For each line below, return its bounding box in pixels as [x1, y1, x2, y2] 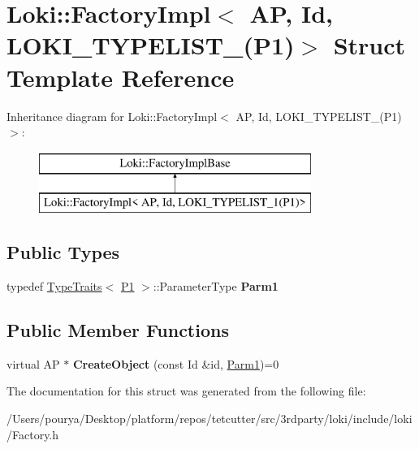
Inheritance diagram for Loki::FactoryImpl [6, 107, 218, 124]
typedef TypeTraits [6, 278, 102, 295]
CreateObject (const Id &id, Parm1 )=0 [72, 355, 279, 372]
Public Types [6, 240, 120, 265]
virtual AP [6, 355, 60, 372]
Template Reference [6, 60, 235, 93]
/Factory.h [6, 425, 59, 443]
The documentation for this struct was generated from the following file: [6, 382, 366, 399]
